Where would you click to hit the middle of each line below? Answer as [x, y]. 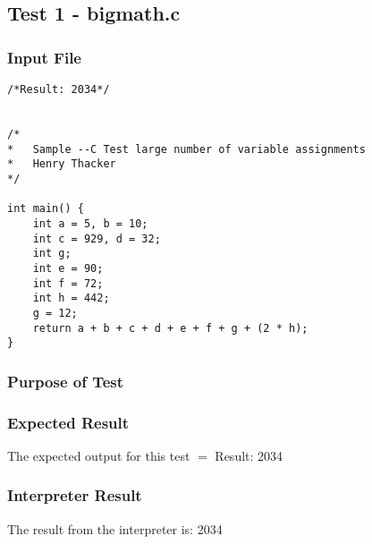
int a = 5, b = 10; [90, 223]
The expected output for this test [99, 455]
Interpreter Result [75, 495]
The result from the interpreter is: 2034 [115, 528]
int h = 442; [71, 298]
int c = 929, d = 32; [97, 238]
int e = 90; [68, 268]
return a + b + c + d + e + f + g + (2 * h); [170, 328]
